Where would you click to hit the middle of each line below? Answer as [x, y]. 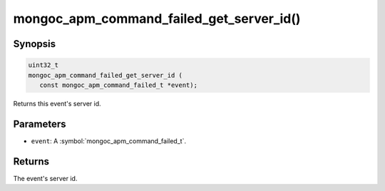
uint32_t [43, 65]
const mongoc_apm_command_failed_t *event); [118, 85]
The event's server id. [45, 178]
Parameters [40, 124]
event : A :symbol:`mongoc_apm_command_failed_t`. [109, 141]
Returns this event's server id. [57, 103]
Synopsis [35, 44]
